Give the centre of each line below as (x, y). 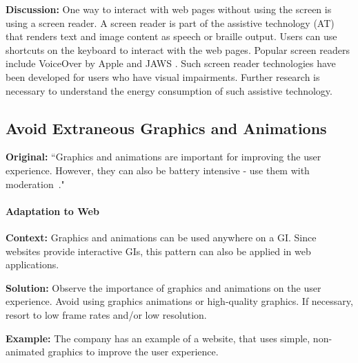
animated (25, 352)
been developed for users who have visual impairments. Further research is (163, 76)
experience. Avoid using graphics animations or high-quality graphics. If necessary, (179, 301)
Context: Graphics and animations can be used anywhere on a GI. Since (161, 237)
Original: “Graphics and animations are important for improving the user (163, 157)
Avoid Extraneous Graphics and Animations (166, 128)
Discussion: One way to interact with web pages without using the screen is (169, 9)
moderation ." (35, 184)
